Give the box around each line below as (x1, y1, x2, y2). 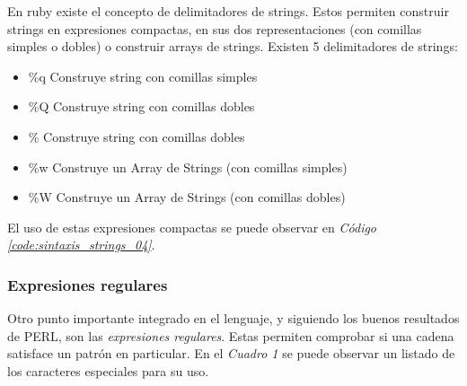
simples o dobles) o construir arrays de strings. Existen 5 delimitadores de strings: (7, 37, 458, 56)
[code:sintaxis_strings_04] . (7, 235, 155, 254)
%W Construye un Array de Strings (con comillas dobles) (28, 188, 346, 206)
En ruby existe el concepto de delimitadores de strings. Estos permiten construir (7, 2, 449, 20)
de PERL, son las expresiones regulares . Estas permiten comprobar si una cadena (7, 326, 454, 345)
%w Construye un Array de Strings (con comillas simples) (28, 157, 348, 176)
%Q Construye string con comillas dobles (28, 97, 255, 116)
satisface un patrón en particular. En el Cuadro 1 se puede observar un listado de (7, 344, 455, 363)
